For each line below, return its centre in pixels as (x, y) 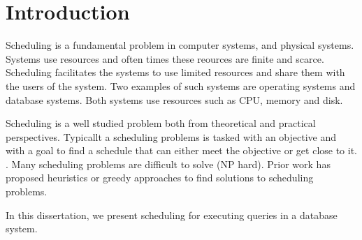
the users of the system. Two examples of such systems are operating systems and (181, 85)
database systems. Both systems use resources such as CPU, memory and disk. (174, 99)
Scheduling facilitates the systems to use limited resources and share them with (175, 72)
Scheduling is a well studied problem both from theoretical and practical (161, 123)
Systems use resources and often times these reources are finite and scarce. (165, 58)
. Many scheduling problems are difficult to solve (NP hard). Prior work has (168, 164)
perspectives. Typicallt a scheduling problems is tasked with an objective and (171, 136)
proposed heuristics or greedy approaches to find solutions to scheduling (160, 178)
